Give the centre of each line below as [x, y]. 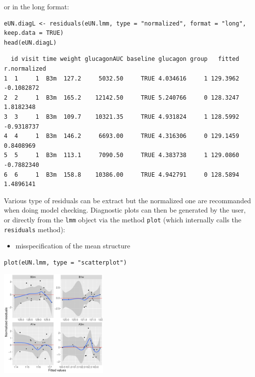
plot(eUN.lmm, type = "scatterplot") [65, 262]
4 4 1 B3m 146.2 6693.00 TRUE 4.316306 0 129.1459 [122, 136]
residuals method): [35, 229]
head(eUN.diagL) [30, 42]
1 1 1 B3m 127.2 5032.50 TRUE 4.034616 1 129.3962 [122, 78]
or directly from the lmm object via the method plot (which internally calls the [123, 219]
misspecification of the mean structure [73, 246]
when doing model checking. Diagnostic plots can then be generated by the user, [125, 210]
